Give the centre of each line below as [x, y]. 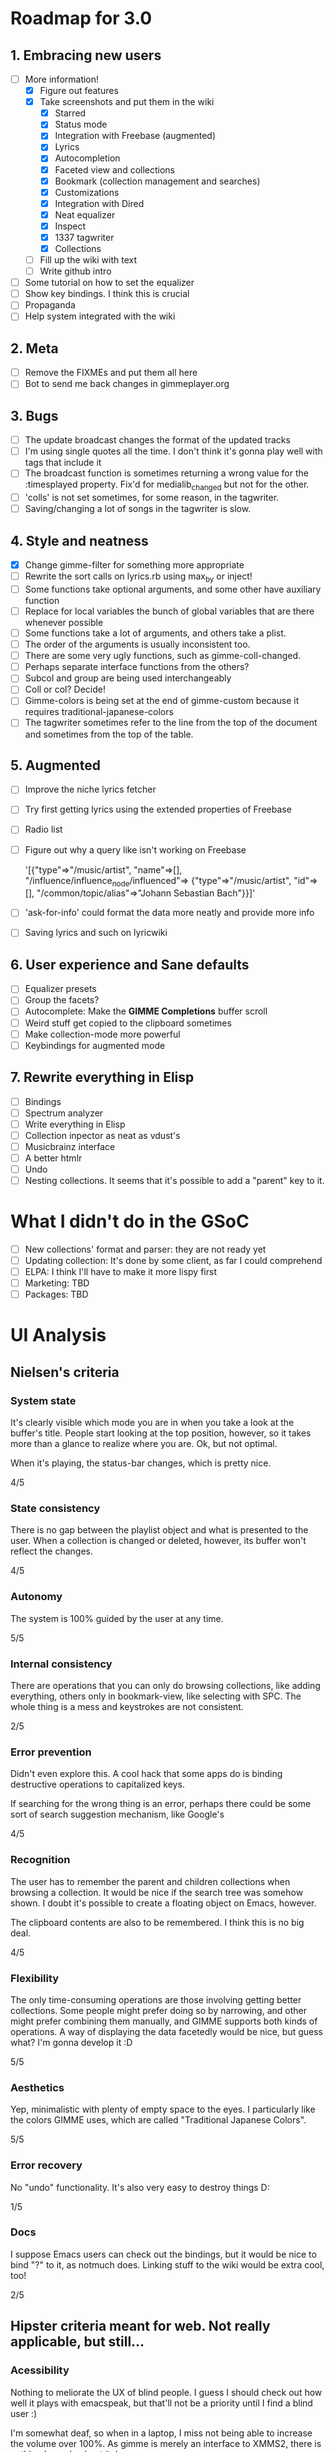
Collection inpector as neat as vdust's [102, 1135]
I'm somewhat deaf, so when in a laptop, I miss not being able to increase [161, 2433]
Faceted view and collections [114, 169]
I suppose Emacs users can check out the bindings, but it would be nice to [163, 2254]
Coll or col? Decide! [65, 689]
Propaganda [50, 305]
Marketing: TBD [57, 1283]
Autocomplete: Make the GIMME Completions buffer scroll [146, 1011]
